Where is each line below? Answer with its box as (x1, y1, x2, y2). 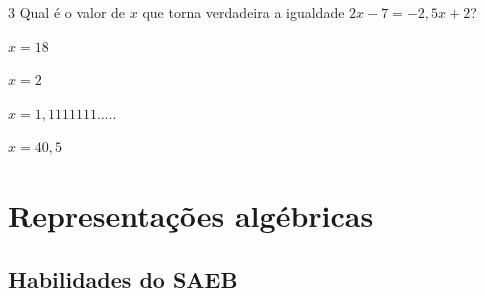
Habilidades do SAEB (8, 263, 238, 294)
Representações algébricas (8, 195, 374, 236)
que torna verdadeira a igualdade (142, 2, 345, 22)
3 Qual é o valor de (8, 2, 126, 22)
